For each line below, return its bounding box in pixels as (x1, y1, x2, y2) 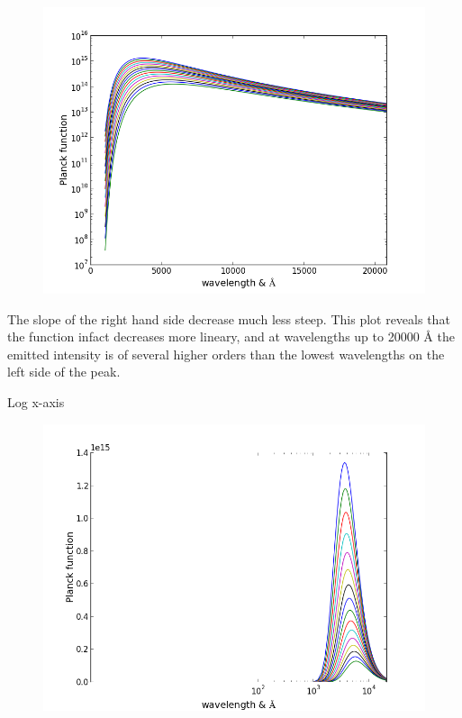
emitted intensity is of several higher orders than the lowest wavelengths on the (7, 344, 445, 363)
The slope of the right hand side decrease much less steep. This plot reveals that (7, 309, 450, 328)
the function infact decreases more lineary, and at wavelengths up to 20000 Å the (7, 327, 455, 346)
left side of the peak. (7, 362, 121, 381)
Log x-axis (7, 392, 65, 411)
